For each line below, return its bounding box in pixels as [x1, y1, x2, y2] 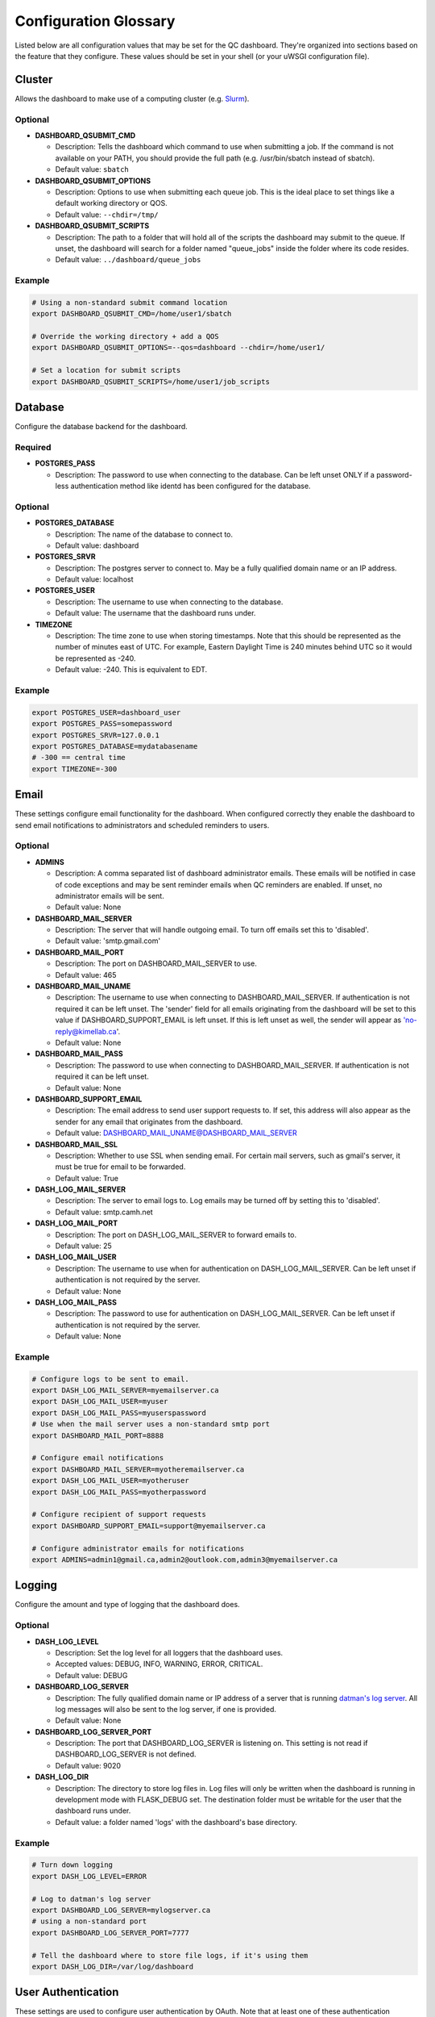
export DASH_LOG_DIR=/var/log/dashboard [31, 1961, 193, 1971]
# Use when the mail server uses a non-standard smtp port [31, 1420, 270, 1429]
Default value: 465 [55, 970, 117, 979]
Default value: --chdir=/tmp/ [55, 210, 159, 219]
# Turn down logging [31, 1860, 113, 1869]
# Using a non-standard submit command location [31, 298, 228, 307]
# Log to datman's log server [31, 1894, 151, 1903]
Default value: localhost [55, 574, 134, 584]
